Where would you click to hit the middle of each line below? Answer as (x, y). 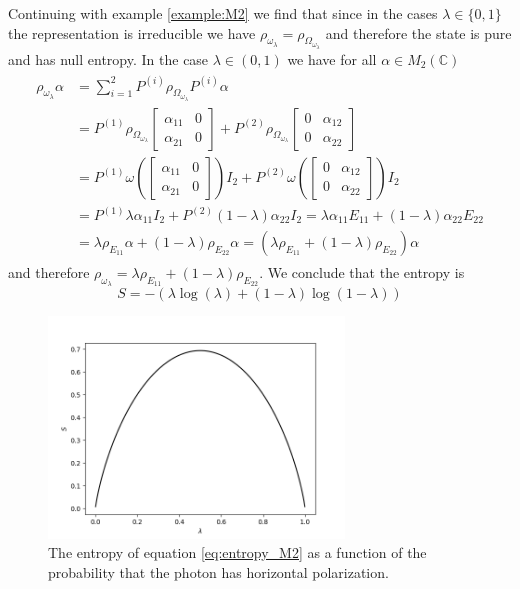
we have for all (332, 58)
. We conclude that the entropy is (362, 272)
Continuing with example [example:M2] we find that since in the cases (223, 13)
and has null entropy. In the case (108, 58)
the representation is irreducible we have (132, 32)
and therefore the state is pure (418, 32)
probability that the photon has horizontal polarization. (218, 572)
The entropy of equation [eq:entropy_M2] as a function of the (237, 552)
